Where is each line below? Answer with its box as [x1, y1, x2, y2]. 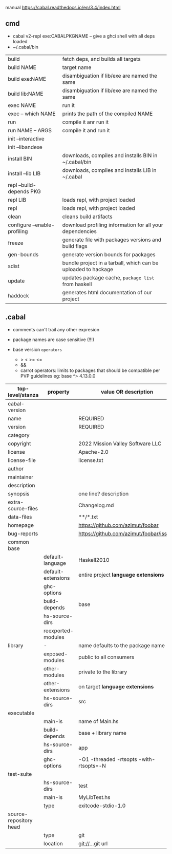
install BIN [8, 155, 32, 162]
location [43, 840, 63, 847]
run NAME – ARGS [8, 127, 52, 134]
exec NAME [8, 101, 36, 109]
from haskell [62, 280, 92, 288]
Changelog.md [78, 502, 114, 509]
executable [8, 709, 35, 717]
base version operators [12, 346, 62, 352]
